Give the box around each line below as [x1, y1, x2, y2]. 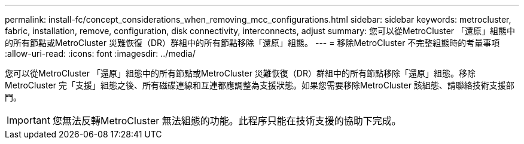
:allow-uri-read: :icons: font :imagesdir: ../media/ [5, 48, 196, 59]
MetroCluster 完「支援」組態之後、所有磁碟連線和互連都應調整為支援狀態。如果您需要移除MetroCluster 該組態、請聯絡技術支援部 [5, 80, 514, 90]
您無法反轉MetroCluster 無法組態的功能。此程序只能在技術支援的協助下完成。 [52, 115, 401, 127]
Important [7, 114, 50, 126]
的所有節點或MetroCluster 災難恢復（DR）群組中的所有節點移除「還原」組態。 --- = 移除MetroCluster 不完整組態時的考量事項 [5, 38, 500, 48]
